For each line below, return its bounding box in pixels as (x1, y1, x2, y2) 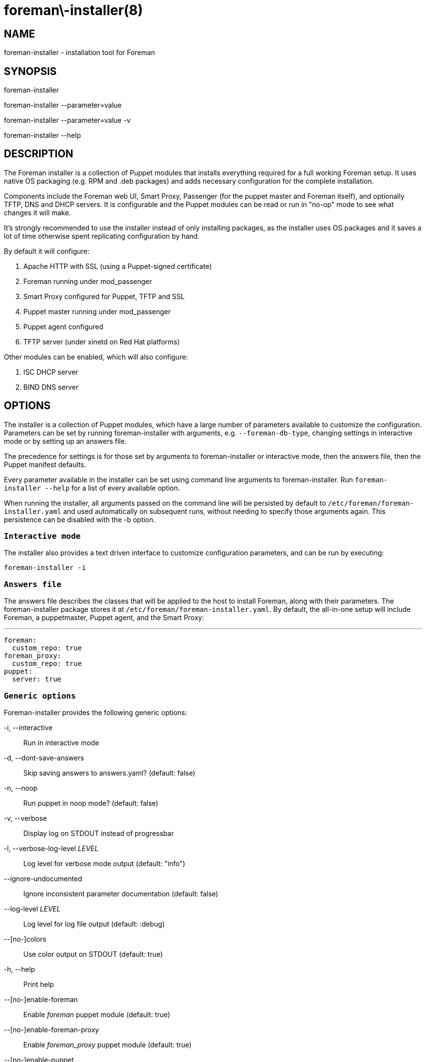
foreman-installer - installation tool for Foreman (4, 48, 155, 57)
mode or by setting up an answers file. (4, 436, 127, 445)
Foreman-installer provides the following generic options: (4, 708, 187, 717)
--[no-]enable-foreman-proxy (4, 1025, 99, 1034)
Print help (23, 980, 54, 988)
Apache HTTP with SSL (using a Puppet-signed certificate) (23, 262, 212, 270)
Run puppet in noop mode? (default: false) (23, 798, 159, 807)
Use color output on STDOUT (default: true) (23, 949, 163, 958)
